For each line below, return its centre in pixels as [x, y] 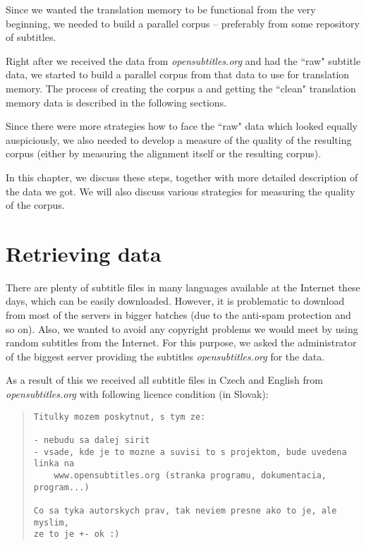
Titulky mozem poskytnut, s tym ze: [120, 417]
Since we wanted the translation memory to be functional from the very [161, 9]
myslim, [51, 522]
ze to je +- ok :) [77, 534]
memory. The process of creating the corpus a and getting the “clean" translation [181, 88]
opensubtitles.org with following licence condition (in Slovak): [137, 394]
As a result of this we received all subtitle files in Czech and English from [164, 380]
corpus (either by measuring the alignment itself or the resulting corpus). [164, 153]
